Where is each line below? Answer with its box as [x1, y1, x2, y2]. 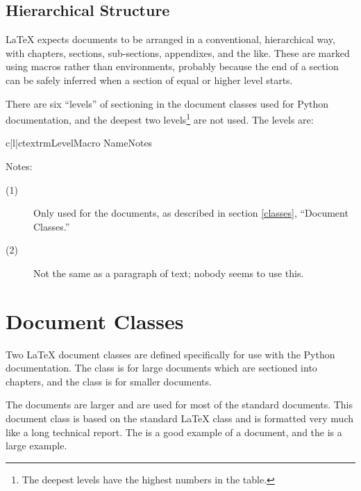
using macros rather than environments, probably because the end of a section [6, 59, 339, 74]
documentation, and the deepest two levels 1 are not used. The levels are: [6, 110, 314, 126]
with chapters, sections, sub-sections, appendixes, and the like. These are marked [6, 45, 350, 60]
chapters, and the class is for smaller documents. [6, 374, 212, 388]
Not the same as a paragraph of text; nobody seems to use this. [33, 265, 304, 280]
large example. [6, 438, 67, 453]
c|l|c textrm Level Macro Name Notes [6, 135, 153, 150]
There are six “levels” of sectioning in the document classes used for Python [6, 96, 329, 110]
